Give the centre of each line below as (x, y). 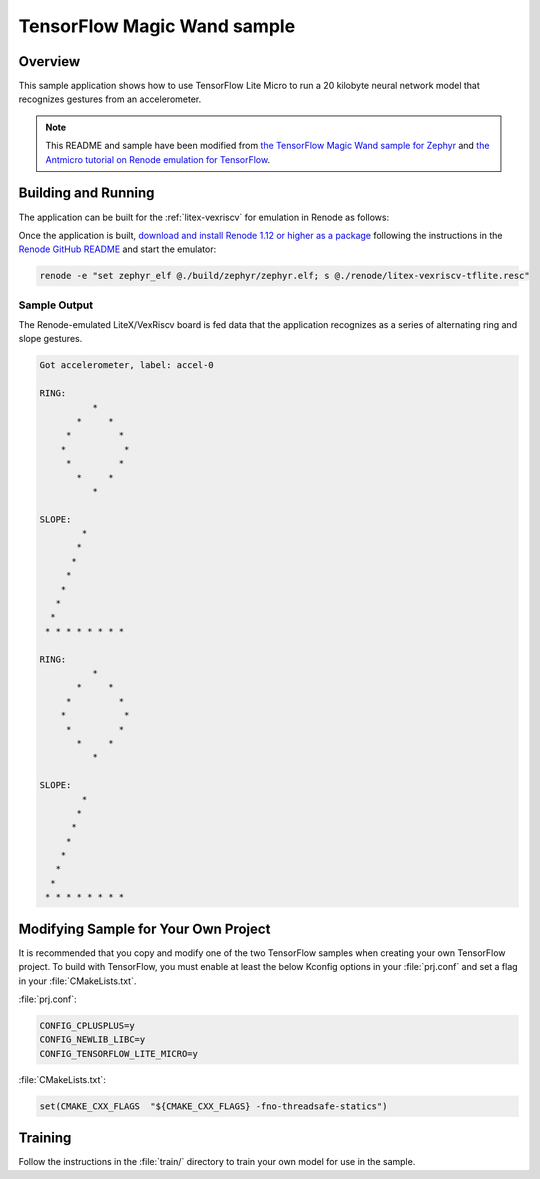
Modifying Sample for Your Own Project (144, 928)
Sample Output (56, 305)
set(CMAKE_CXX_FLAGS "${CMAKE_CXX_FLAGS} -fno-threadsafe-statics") (213, 1106)
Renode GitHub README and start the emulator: (117, 249)
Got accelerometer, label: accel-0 (126, 365)
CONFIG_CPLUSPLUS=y (87, 1025)
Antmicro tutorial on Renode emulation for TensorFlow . (157, 159)
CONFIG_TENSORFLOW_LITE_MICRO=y (119, 1053)
